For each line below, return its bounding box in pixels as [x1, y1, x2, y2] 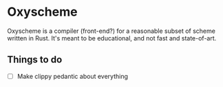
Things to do [7, 54, 63, 66]
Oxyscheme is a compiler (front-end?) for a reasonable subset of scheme [7, 27, 215, 35]
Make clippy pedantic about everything [17, 72, 129, 80]
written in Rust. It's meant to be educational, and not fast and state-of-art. [7, 34, 217, 42]
